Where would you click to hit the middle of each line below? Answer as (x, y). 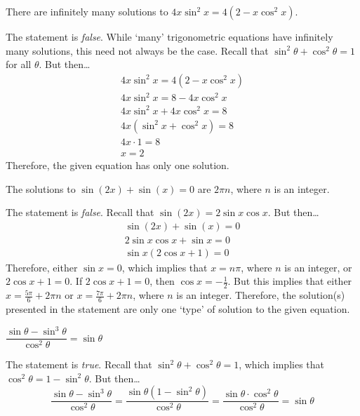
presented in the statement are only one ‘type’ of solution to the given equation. (178, 309)
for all (19, 64)
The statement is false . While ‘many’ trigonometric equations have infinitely (169, 36)
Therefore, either (42, 267)
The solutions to (41, 188)
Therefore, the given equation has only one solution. (118, 165)
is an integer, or (318, 267)
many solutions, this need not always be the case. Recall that (137, 50)
